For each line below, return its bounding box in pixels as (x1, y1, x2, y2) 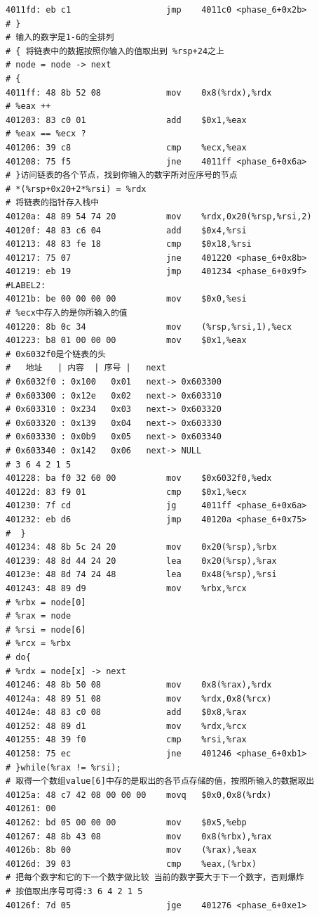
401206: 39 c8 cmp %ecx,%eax (6, 142, 247, 153)
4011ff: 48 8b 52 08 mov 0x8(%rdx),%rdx (6, 87, 272, 98)
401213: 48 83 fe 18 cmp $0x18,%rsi (6, 239, 252, 250)
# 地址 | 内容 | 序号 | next (6, 363, 166, 373)
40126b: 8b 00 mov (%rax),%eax (6, 845, 257, 856)
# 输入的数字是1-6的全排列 (6, 32, 114, 43)
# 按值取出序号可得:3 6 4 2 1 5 (6, 886, 143, 896)
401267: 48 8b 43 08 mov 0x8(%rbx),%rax (6, 831, 272, 841)
